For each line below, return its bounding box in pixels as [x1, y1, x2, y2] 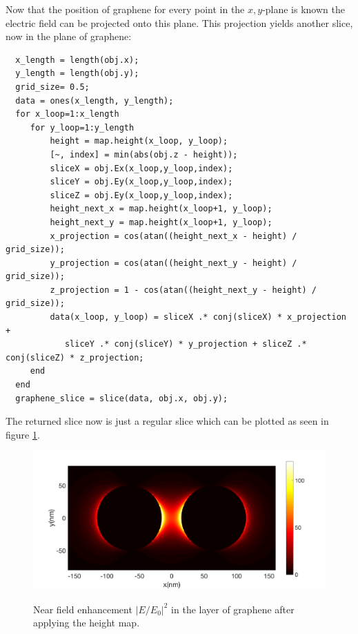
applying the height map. [33, 615, 140, 630]
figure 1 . [6, 427, 40, 441]
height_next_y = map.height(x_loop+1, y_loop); [50, 217, 272, 227]
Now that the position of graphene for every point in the [6, 2, 245, 16]
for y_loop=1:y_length [30, 122, 135, 133]
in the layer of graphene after [171, 602, 295, 616]
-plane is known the [262, 2, 345, 16]
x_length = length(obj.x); [15, 55, 139, 65]
